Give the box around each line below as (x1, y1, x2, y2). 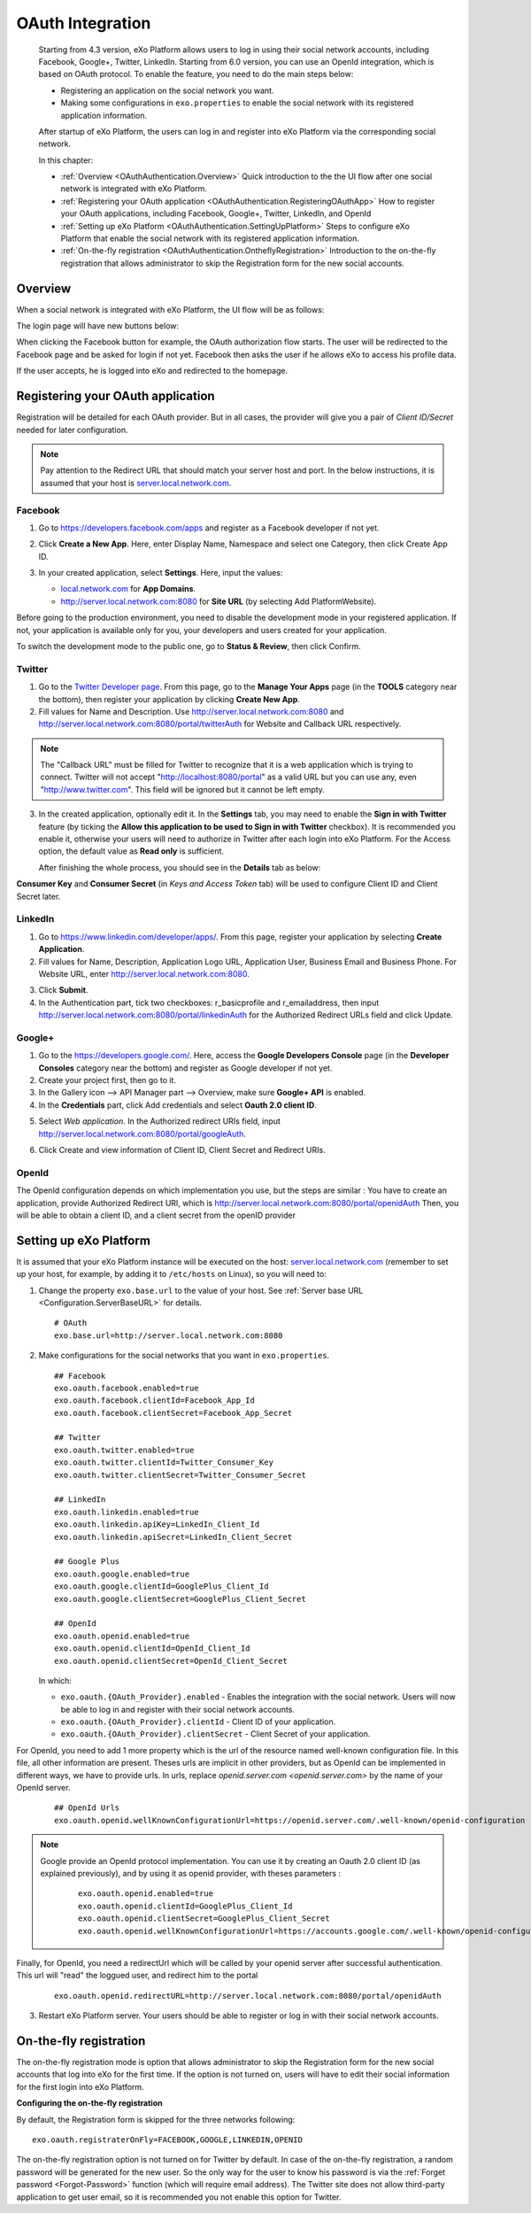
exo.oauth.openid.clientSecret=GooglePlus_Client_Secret (78, 1914, 331, 1923)
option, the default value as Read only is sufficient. (38, 846, 225, 856)
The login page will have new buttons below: (16, 321, 180, 331)
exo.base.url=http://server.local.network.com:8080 (54, 1330, 283, 1341)
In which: (38, 1675, 73, 1686)
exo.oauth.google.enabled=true (54, 1568, 190, 1579)
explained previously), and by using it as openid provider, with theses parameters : (40, 1868, 341, 1878)
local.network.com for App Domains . (60, 584, 196, 594)
